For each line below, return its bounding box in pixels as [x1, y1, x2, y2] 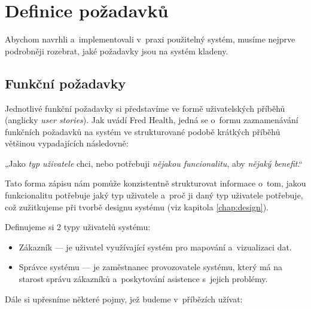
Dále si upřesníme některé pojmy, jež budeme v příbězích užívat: [5, 292, 243, 305]
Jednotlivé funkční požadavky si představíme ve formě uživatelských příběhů [5, 102, 285, 114]
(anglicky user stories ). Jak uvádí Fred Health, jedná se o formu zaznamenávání [5, 114, 298, 126]
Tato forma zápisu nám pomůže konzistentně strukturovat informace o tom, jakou [5, 177, 306, 189]
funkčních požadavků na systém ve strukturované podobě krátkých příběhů [5, 125, 280, 137]
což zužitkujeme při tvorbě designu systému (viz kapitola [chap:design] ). [5, 200, 269, 213]
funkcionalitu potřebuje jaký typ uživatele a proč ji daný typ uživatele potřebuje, [5, 189, 303, 201]
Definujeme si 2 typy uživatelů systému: [5, 221, 151, 233]
